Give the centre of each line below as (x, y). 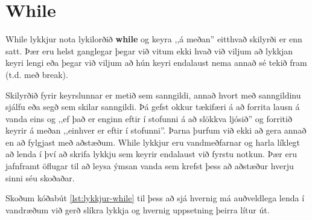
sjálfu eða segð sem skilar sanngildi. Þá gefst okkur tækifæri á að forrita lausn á (153, 107)
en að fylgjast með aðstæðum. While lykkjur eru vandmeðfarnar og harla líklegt (153, 142)
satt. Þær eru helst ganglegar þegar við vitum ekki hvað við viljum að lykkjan (149, 50)
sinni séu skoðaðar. (40, 177)
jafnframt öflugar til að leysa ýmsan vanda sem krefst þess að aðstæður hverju (150, 166)
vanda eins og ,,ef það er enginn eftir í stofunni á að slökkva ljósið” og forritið (149, 118)
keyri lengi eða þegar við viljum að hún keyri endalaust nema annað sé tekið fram (156, 63)
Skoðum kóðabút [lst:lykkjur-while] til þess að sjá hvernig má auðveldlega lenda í (155, 198)
